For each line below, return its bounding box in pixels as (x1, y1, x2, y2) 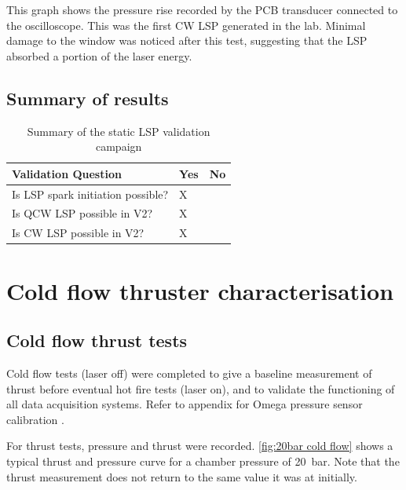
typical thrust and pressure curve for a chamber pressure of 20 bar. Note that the (6, 452, 400, 469)
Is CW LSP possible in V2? (12, 225, 144, 241)
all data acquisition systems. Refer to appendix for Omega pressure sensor (6, 396, 363, 412)
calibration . (6, 411, 64, 427)
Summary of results (6, 86, 169, 110)
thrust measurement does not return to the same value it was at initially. (6, 468, 357, 485)
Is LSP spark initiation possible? (12, 185, 169, 202)
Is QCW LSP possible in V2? (12, 205, 153, 221)
